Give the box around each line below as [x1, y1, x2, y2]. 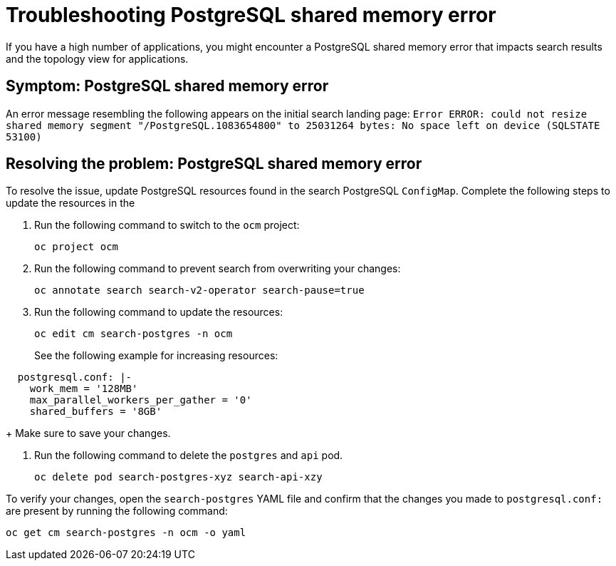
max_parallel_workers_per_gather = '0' [29, 394, 252, 406]
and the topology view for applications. [6, 52, 189, 65]
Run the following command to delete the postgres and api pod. [34, 449, 343, 462]
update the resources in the [6, 197, 135, 210]
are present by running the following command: [6, 505, 228, 518]
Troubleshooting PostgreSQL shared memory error [6, 3, 496, 27]
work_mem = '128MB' [29, 383, 138, 395]
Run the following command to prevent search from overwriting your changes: [34, 262, 401, 275]
